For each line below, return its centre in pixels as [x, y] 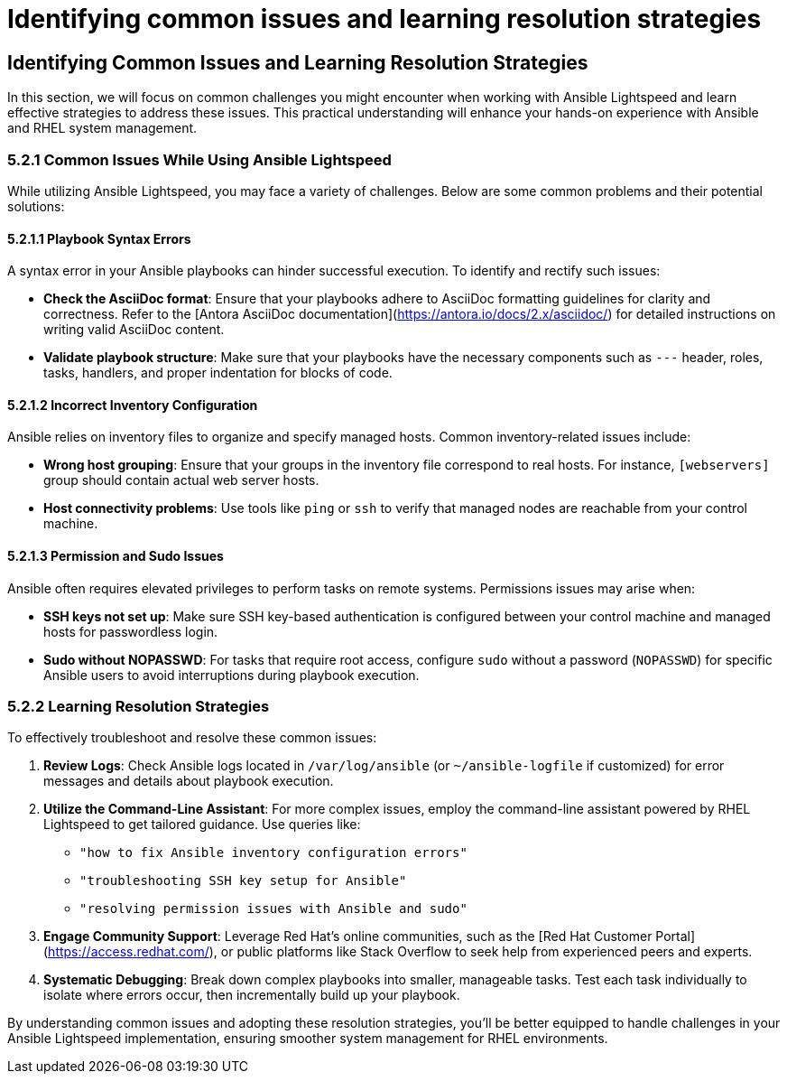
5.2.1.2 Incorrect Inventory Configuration [133, 405]
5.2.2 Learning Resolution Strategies [139, 706]
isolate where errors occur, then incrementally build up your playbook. [252, 995]
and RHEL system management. [102, 128]
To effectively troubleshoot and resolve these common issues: [192, 738]
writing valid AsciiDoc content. [134, 330]
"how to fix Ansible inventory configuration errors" [273, 853]
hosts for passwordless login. [131, 631]
